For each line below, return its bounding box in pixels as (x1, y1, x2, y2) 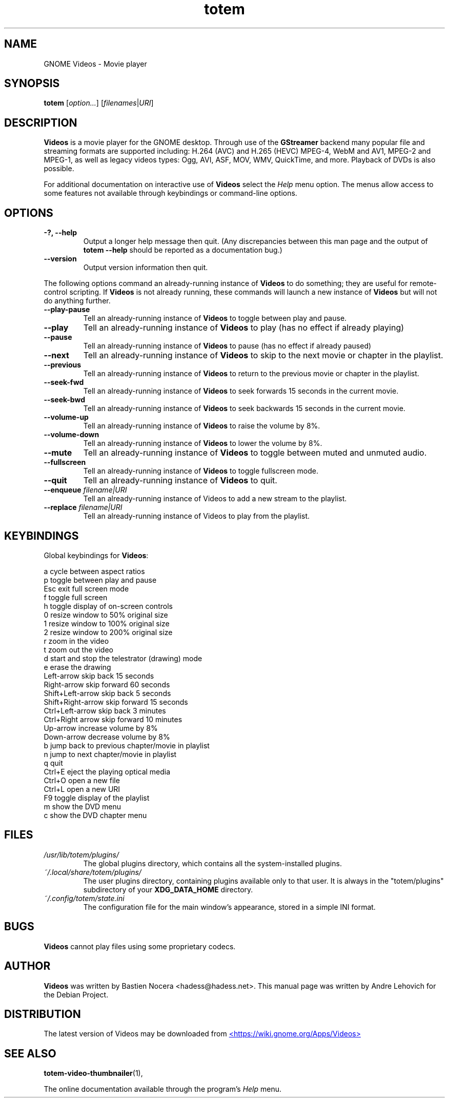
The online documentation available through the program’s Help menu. (44, 1085, 282, 1094)
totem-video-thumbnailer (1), (44, 1069, 143, 1078)
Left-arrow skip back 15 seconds (44, 671, 154, 680)
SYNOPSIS (4, 77, 60, 90)
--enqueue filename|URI (44, 485, 127, 495)
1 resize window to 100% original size (44, 619, 170, 628)
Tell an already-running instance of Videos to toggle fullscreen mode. (83, 466, 318, 476)
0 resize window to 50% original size (44, 610, 168, 619)
